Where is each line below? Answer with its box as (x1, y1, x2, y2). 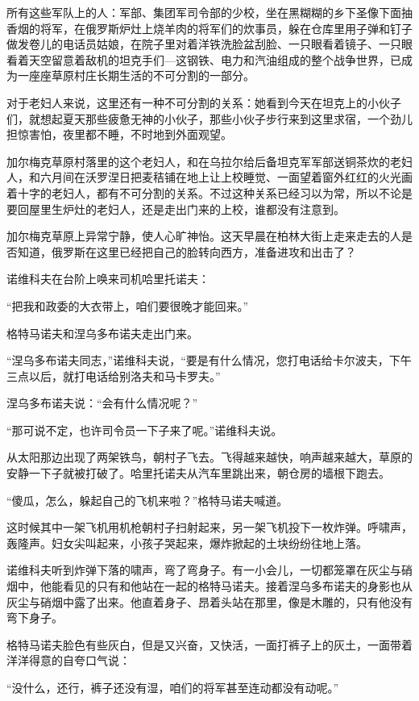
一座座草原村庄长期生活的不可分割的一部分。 (17, 67, 255, 84)
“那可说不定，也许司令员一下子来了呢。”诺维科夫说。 (6, 421, 283, 438)
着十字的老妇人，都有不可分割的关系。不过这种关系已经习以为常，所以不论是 (6, 184, 413, 201)
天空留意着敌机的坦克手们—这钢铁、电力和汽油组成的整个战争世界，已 (28, 51, 401, 68)
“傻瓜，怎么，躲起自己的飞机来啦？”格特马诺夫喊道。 (6, 491, 288, 508)
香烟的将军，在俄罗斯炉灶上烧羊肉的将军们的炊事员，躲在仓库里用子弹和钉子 (6, 19, 413, 36)
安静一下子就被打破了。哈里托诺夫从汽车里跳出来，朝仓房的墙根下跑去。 (6, 465, 390, 482)
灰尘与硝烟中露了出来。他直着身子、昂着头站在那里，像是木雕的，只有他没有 (6, 593, 413, 610)
